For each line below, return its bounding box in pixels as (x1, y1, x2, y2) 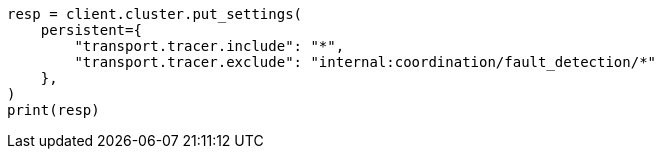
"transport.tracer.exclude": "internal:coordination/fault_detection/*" (74, 54, 657, 70)
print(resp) (7, 102, 100, 118)
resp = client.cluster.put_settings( (7, 6, 303, 22)
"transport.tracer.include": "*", (74, 38, 345, 54)
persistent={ (40, 22, 142, 38)
